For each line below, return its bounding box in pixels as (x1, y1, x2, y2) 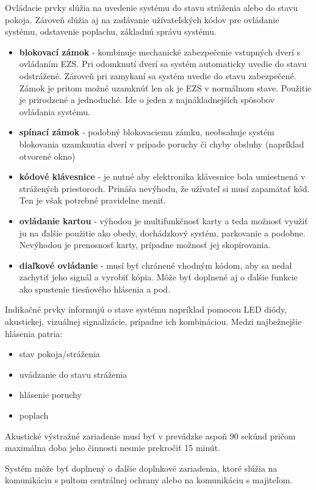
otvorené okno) (19, 149, 76, 162)
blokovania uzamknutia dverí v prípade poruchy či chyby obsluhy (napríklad (19, 137, 304, 150)
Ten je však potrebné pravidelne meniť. (19, 194, 166, 207)
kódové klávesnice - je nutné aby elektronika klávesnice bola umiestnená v (19, 170, 306, 183)
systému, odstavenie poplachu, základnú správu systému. (5, 25, 217, 38)
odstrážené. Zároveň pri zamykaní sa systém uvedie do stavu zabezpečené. (19, 69, 296, 82)
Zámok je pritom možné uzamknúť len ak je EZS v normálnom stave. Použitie (19, 81, 312, 94)
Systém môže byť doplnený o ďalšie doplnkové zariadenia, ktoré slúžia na (5, 461, 278, 474)
